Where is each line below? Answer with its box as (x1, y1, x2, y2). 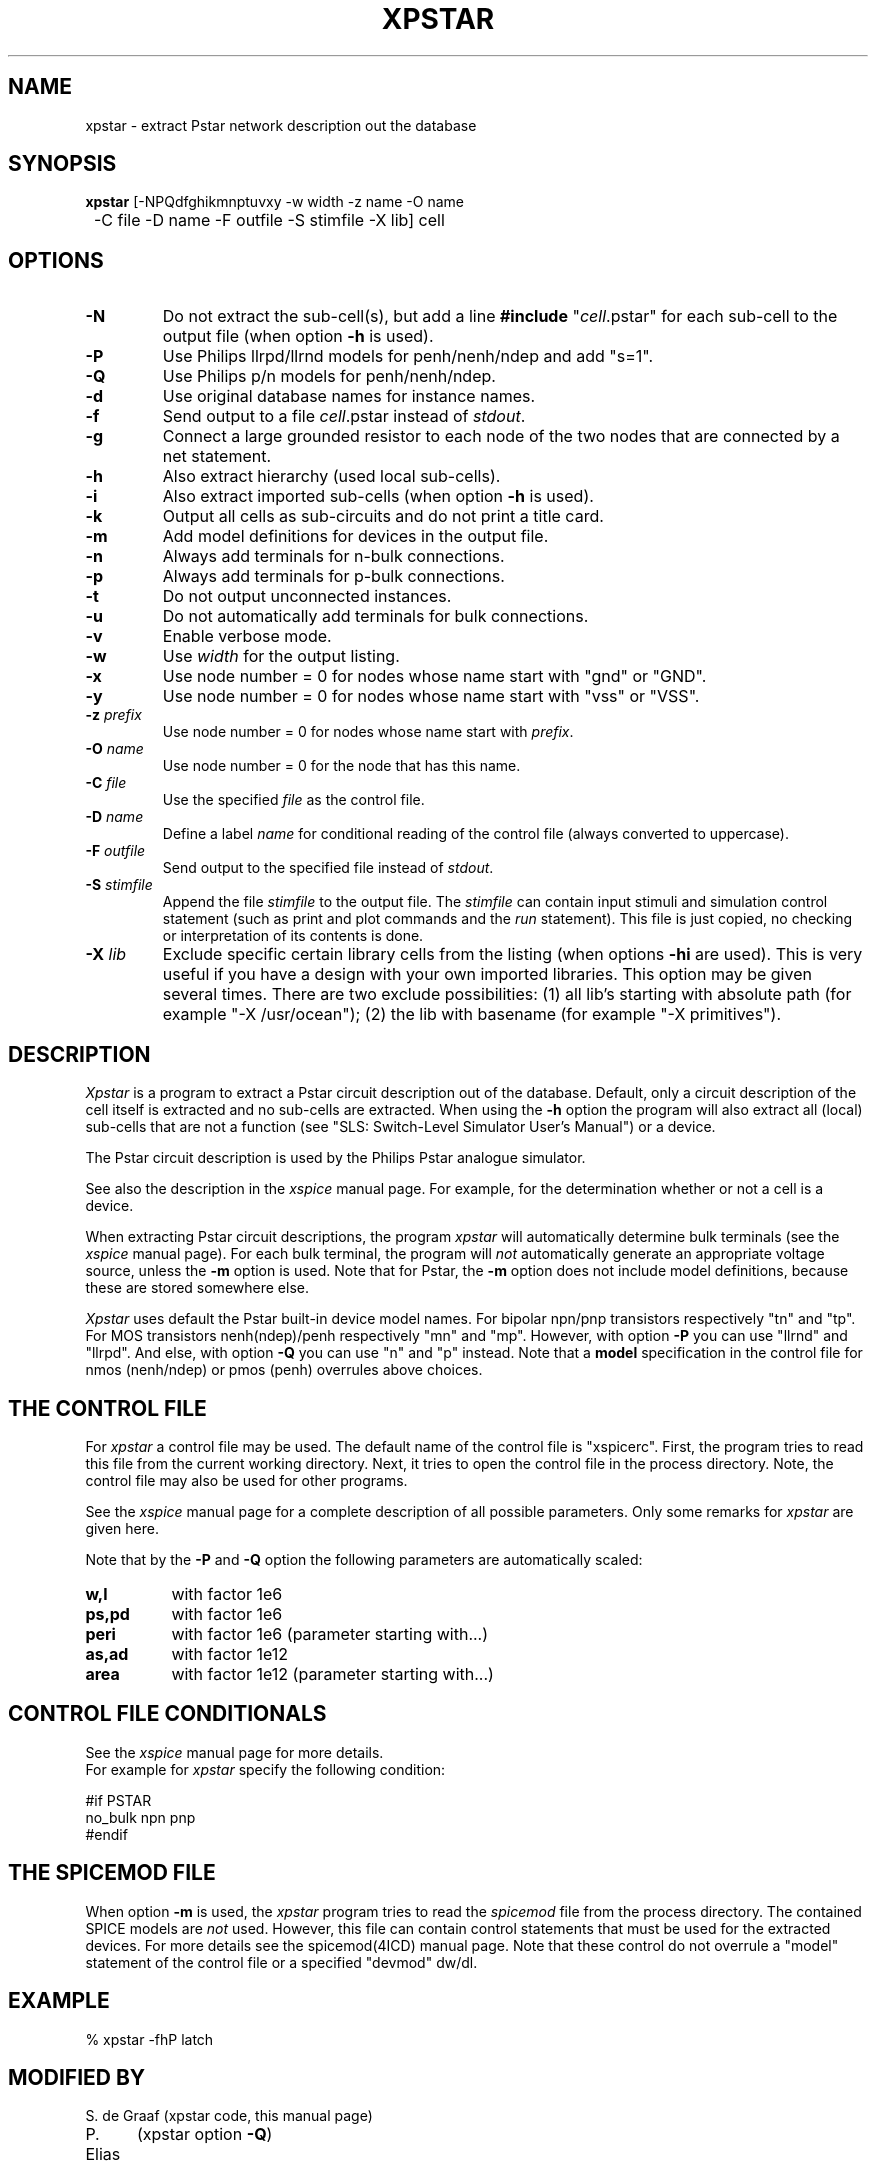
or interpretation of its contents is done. (162, 927, 424, 945)
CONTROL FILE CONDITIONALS (8, 1701, 327, 1727)
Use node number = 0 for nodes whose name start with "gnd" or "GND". (162, 666, 707, 687)
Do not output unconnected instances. (162, 586, 452, 607)
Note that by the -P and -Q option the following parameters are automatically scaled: (85, 1550, 643, 1568)
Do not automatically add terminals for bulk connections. (162, 606, 589, 627)
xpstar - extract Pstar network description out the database (85, 116, 477, 134)
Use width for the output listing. (162, 646, 400, 667)
